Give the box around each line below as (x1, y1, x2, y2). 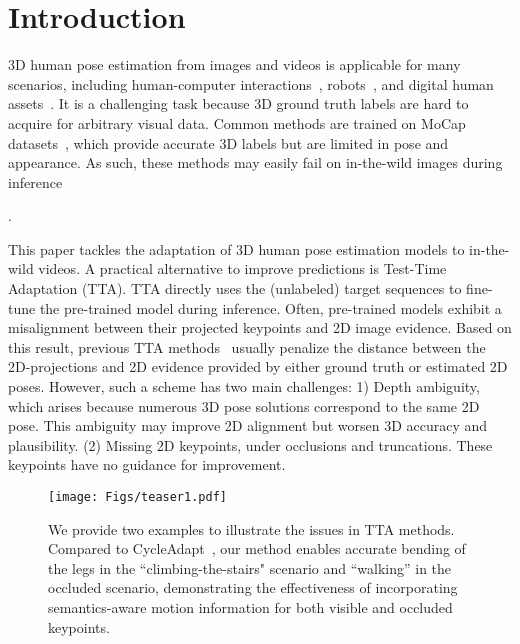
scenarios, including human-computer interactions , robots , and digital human (8, 73, 494, 94)
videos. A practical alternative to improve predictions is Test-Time (38, 258, 447, 279)
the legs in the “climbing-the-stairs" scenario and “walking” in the (48, 557, 452, 578)
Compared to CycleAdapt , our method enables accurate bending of (48, 538, 466, 559)
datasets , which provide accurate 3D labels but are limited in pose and (8, 132, 449, 153)
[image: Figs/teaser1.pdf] (48, 490, 227, 504)
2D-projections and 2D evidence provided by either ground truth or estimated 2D (8, 356, 508, 377)
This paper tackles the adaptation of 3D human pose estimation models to (8, 238, 465, 259)
